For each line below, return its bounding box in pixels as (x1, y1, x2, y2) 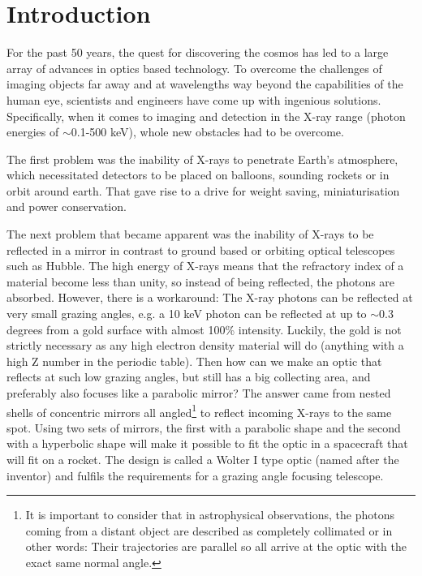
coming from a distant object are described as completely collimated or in (25, 522, 393, 539)
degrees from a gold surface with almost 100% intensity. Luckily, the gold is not (6, 320, 402, 337)
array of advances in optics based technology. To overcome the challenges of (6, 59, 382, 76)
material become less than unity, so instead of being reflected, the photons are (6, 273, 395, 290)
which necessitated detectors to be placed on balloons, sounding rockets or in (6, 166, 390, 183)
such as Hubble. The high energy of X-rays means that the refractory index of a (6, 257, 404, 274)
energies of (6, 123, 59, 140)
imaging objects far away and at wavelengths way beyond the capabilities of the (6, 75, 403, 92)
